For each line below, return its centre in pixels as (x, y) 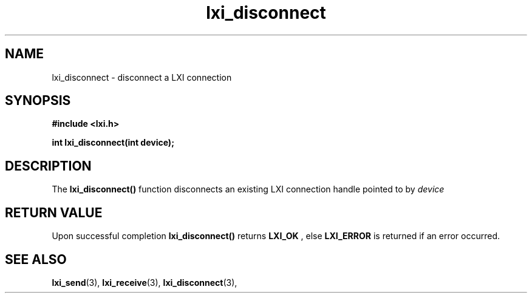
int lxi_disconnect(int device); (113, 143)
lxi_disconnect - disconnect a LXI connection (142, 77)
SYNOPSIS (38, 101)
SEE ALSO (36, 259)
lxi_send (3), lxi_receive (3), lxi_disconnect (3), (145, 282)
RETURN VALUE (54, 212)
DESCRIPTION (48, 166)
